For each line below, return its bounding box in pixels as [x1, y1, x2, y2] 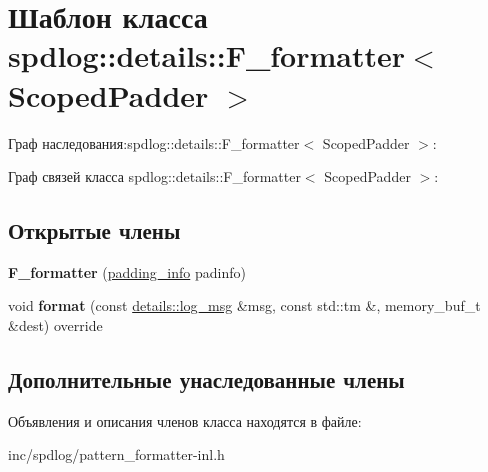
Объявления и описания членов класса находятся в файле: [8, 410, 362, 431]
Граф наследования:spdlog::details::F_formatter [8, 132, 300, 153]
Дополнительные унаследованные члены [8, 364, 405, 395]
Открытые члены [8, 215, 181, 246]
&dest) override [8, 315, 103, 336]
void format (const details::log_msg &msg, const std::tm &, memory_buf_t [8, 295, 481, 316]
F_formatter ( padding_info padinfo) [8, 261, 246, 282]
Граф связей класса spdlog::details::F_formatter [8, 166, 301, 187]
